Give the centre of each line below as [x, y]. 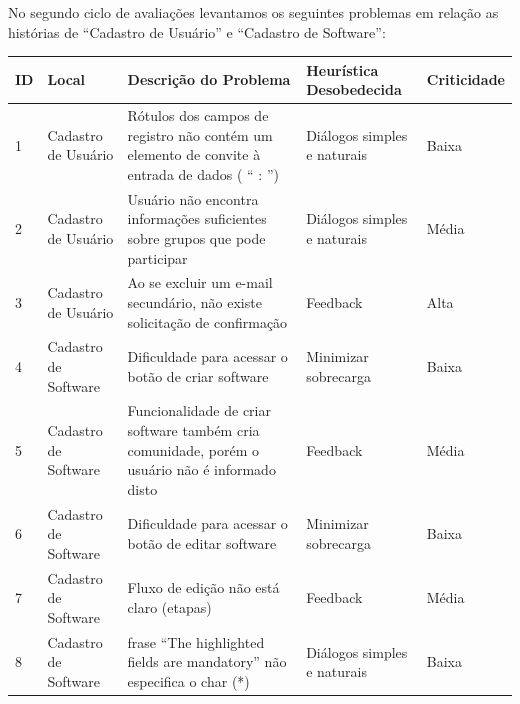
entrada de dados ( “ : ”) [203, 173]
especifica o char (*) [188, 680]
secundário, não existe [194, 301]
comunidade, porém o [193, 449]
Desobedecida [354, 89]
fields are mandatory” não [207, 661]
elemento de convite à [194, 154]
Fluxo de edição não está [203, 587]
